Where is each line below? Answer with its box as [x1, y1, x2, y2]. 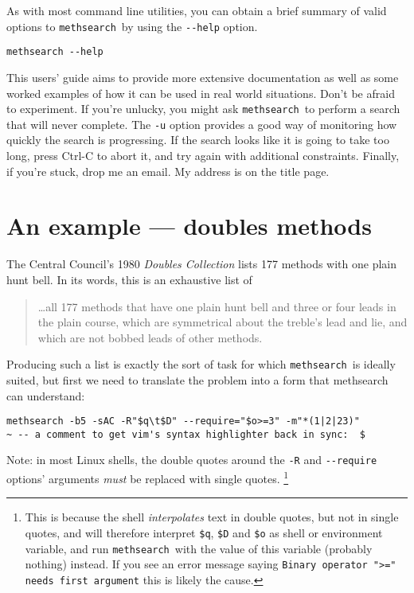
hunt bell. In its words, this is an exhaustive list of [6, 271, 252, 287]
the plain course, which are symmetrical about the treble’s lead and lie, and [37, 314, 408, 330]
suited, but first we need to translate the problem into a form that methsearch [6, 371, 389, 388]
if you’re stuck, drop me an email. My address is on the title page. [6, 162, 330, 179]
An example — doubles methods [6, 209, 372, 242]
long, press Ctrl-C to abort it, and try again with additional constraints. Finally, [6, 147, 400, 163]
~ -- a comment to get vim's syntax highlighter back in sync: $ [6, 428, 366, 440]
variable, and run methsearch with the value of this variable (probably [25, 540, 373, 556]
